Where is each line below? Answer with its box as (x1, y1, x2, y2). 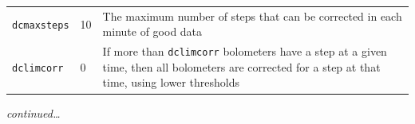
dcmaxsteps (12, 19, 69, 31)
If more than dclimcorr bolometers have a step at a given (102, 43, 387, 60)
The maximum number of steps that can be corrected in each (102, 7, 402, 24)
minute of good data (102, 23, 203, 40)
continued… (6, 104, 61, 121)
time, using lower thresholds (102, 74, 240, 91)
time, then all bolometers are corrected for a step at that (102, 58, 381, 75)
